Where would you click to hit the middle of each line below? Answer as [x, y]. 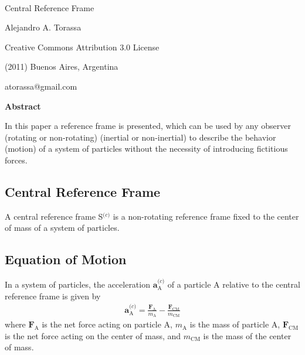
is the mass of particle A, [235, 324]
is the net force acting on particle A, [107, 324]
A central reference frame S [54, 216]
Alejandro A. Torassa [43, 27]
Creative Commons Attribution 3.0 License [82, 47]
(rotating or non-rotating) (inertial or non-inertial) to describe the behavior [140, 137]
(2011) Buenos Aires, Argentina [62, 66]
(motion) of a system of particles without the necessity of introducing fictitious [146, 149]
